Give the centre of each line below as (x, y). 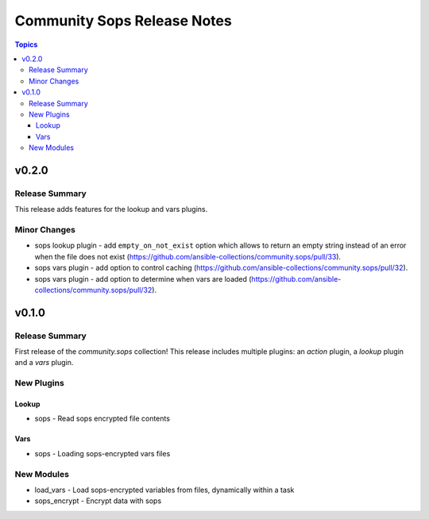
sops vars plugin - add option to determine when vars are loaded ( (143, 279)
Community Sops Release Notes (123, 21)
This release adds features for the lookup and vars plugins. (111, 210)
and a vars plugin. (44, 363)
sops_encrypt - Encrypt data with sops (98, 501)
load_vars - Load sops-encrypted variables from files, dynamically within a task (164, 490)
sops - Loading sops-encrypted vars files (102, 453)
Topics (26, 44)
